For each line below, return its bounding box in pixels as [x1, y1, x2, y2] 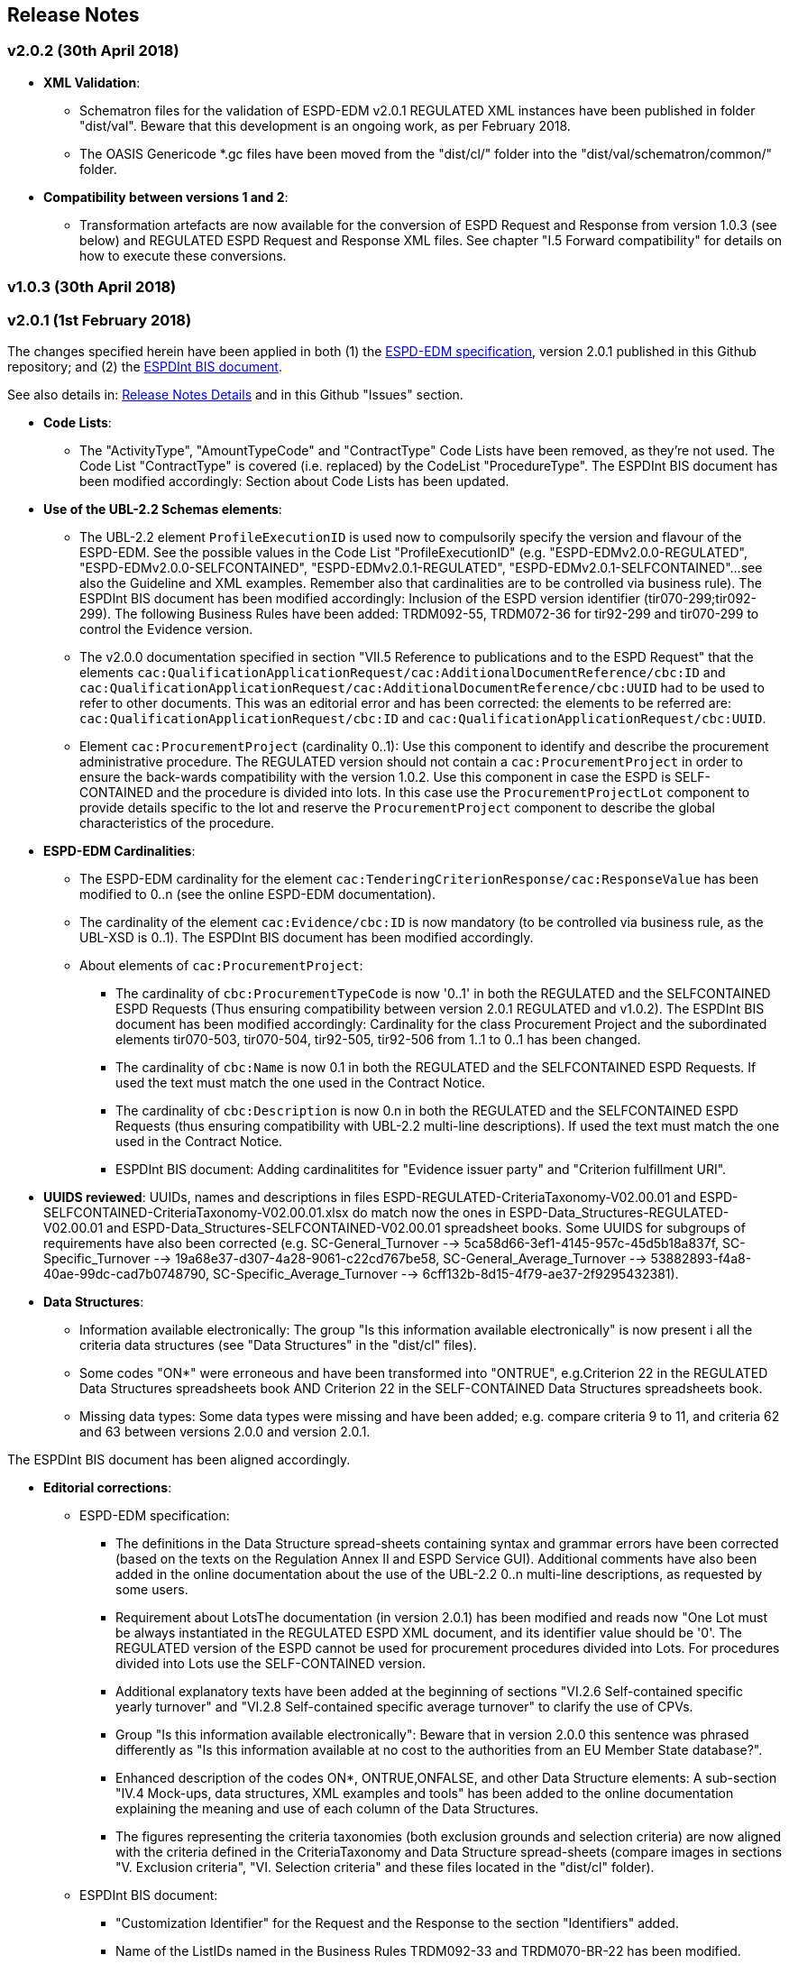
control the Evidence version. [79, 620, 253, 637]
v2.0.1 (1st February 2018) [7, 310, 192, 329]
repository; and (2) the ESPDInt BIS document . [7, 358, 282, 374]
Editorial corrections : [43, 1479, 172, 1495]
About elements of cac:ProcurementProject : [79, 957, 363, 973]
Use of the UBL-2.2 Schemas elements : [43, 500, 282, 517]
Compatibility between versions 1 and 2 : [43, 188, 289, 205]
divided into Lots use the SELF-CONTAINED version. [115, 1655, 426, 1671]
